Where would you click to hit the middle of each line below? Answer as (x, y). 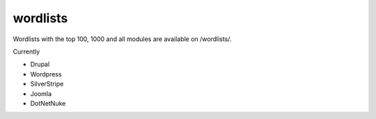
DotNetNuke (48, 103)
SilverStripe (47, 84)
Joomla (41, 93)
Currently (26, 51)
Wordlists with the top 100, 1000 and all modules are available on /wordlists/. (123, 39)
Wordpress (46, 74)
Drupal (40, 64)
